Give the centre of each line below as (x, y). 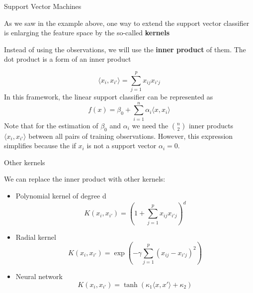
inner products (211, 125)
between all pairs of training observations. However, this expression (131, 136)
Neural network (39, 276)
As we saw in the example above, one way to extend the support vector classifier (127, 23)
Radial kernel (36, 237)
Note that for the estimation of (51, 125)
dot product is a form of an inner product (68, 59)
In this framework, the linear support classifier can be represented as (109, 97)
